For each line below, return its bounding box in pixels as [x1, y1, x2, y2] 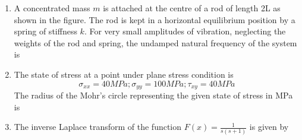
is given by [249, 120, 289, 133]
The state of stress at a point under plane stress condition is [14, 68, 234, 80]
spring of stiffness [14, 25, 77, 37]
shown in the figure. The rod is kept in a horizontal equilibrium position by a [14, 13, 295, 26]
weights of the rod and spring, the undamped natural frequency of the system [14, 36, 297, 49]
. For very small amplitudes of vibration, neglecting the [84, 25, 286, 37]
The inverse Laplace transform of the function [14, 120, 182, 133]
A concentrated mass [14, 2, 90, 14]
